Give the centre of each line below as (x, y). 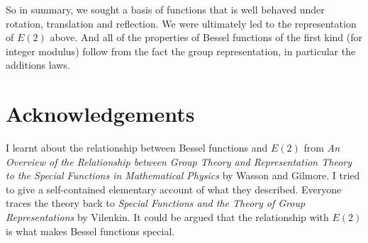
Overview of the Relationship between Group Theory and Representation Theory (179, 161)
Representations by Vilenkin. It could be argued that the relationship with (167, 217)
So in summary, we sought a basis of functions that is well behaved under (165, 9)
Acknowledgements (100, 114)
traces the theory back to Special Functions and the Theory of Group (156, 203)
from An (322, 148)
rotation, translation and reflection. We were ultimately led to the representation (181, 23)
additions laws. (38, 65)
